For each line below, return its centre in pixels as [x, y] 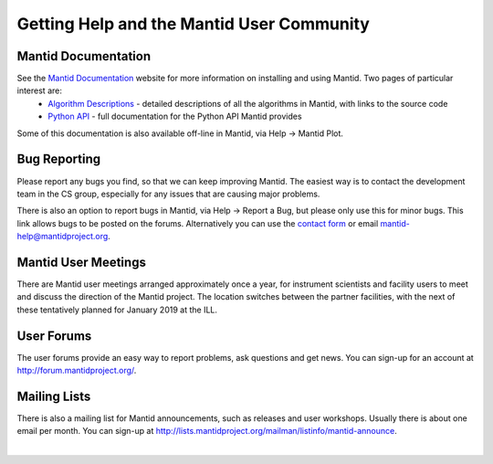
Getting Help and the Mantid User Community [193, 24]
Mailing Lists [54, 396]
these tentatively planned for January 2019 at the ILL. [117, 310]
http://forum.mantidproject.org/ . [77, 371]
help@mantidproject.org [63, 237]
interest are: [40, 90]
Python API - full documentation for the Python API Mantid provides [175, 116]
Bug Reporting [59, 159]
